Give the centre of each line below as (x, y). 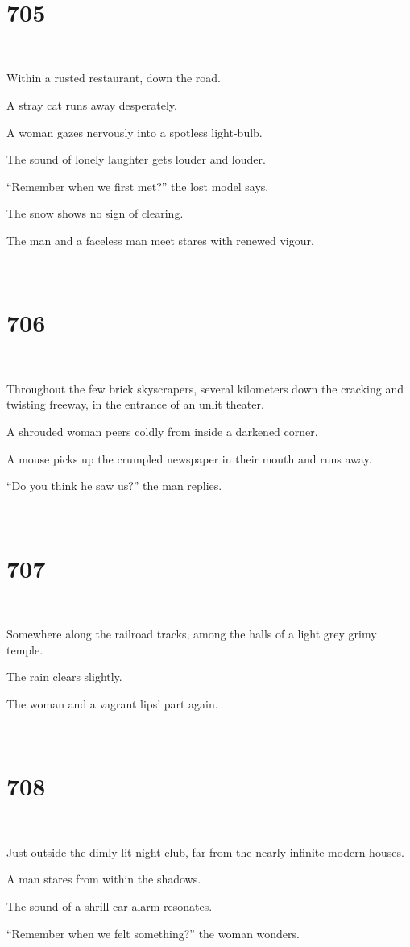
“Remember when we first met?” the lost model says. (138, 186)
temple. (25, 649)
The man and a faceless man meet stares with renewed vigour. (160, 240)
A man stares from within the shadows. (104, 879)
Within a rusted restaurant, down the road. (114, 78)
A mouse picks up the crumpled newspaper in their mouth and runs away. (189, 458)
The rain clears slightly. (64, 677)
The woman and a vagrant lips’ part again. (112, 703)
